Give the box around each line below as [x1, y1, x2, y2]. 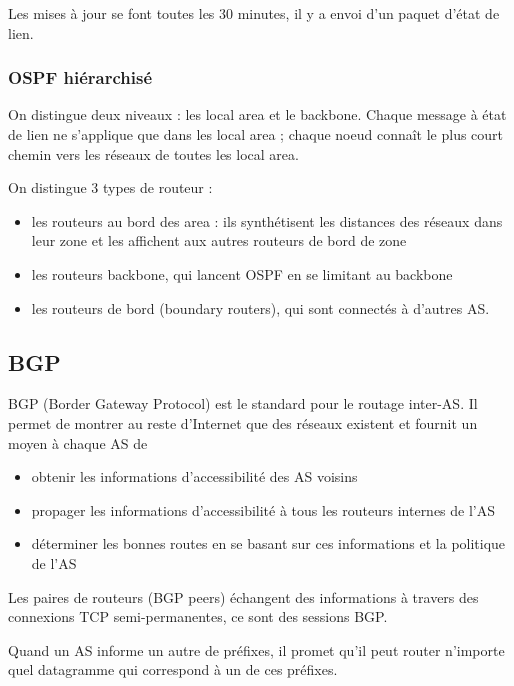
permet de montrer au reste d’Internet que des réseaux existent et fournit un [8, 412, 478, 433]
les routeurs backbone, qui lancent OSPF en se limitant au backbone [31, 263, 453, 284]
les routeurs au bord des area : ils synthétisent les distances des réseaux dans [31, 210, 503, 231]
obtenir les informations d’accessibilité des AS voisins [31, 466, 358, 487]
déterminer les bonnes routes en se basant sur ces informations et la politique [31, 533, 506, 554]
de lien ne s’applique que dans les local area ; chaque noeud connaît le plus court [8, 124, 504, 144]
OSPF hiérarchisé [8, 65, 153, 90]
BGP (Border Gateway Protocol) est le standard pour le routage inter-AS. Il [8, 393, 478, 414]
